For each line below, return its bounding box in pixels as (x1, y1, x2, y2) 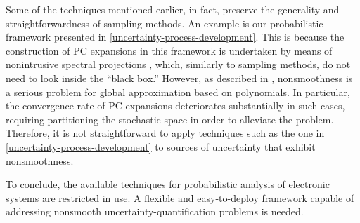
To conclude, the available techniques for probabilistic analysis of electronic (6, 177, 330, 191)
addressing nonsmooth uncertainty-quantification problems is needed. (6, 204, 304, 219)
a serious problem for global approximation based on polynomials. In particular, (6, 84, 350, 99)
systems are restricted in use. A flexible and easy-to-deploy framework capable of (6, 190, 354, 205)
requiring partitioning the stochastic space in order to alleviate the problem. (6, 111, 334, 126)
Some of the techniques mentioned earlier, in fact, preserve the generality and (6, 2, 340, 16)
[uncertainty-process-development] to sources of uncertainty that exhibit (6, 139, 316, 154)
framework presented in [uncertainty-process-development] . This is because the (6, 29, 345, 44)
